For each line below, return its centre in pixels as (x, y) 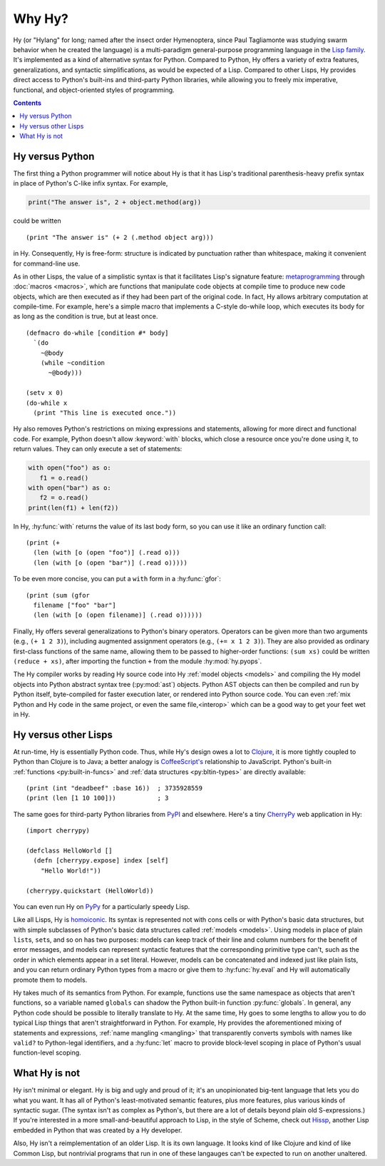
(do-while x (47, 403)
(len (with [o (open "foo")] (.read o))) (107, 553)
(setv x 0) (45, 393)
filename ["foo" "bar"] (75, 605)
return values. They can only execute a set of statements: (98, 449)
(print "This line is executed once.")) (105, 413)
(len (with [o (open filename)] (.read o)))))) (118, 615)
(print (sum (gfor (58, 595)
